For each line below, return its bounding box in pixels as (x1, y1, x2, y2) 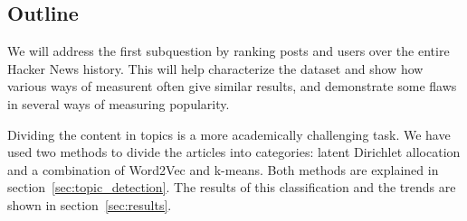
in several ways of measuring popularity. (7, 94, 230, 113)
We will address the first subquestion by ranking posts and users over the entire (7, 41, 450, 60)
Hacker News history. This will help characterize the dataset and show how (7, 59, 424, 78)
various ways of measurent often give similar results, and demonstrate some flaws (7, 77, 457, 96)
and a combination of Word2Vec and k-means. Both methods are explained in (7, 160, 439, 179)
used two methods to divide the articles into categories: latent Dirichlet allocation (7, 143, 461, 161)
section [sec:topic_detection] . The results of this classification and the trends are (7, 178, 456, 197)
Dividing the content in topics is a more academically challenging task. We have (7, 124, 451, 143)
